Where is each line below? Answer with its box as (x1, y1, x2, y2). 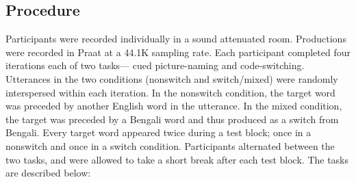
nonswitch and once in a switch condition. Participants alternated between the (5, 138, 335, 153)
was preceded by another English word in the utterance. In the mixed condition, (5, 99, 342, 113)
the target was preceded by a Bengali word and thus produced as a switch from (5, 112, 339, 126)
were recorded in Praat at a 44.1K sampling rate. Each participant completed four (5, 44, 351, 59)
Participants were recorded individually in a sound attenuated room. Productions (5, 31, 346, 46)
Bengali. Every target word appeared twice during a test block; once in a (5, 125, 311, 140)
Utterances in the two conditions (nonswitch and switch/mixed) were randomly (5, 71, 338, 86)
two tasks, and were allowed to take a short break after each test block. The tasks (5, 152, 349, 166)
